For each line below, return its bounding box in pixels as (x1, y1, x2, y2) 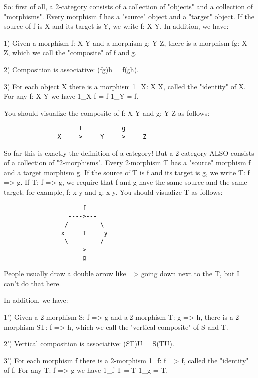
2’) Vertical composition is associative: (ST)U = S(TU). (4, 338, 174, 349)
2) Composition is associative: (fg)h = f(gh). (4, 64, 139, 74)
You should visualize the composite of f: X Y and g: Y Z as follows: (4, 107, 210, 118)
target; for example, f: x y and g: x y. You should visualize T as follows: (4, 187, 223, 197)
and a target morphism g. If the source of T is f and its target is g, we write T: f (4, 167, 250, 177)
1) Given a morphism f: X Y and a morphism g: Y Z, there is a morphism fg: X (4, 37, 247, 48)
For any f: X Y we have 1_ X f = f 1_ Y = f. (4, 91, 139, 101)
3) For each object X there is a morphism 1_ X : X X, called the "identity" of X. (4, 81, 246, 91)
